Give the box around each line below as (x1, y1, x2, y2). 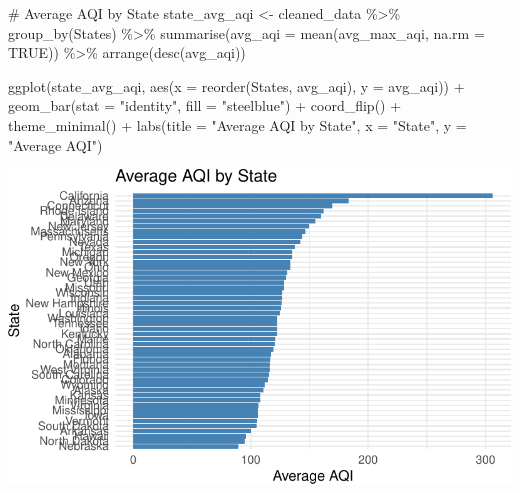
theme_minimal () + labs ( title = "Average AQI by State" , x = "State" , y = (8, 114, 467, 135)
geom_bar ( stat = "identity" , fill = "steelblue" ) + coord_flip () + (8, 95, 402, 116)
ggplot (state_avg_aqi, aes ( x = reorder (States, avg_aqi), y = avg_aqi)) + (8, 75, 465, 96)
